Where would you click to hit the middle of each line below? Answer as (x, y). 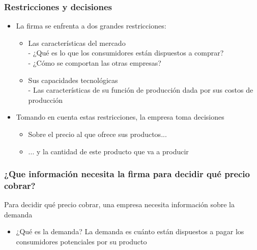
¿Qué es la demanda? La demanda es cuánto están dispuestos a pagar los (130, 231)
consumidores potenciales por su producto (81, 242)
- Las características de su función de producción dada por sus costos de (141, 90)
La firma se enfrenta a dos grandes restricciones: (91, 26)
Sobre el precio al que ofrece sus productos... (97, 134)
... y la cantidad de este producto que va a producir (108, 151)
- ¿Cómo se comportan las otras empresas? (95, 63)
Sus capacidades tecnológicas (73, 80)
